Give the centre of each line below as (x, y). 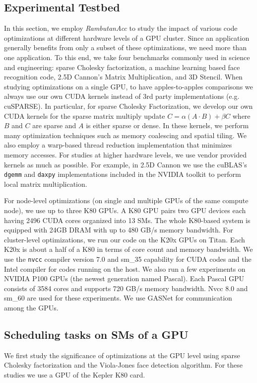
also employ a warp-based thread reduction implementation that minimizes (118, 145)
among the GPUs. (31, 307)
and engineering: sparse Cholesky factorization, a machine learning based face (122, 67)
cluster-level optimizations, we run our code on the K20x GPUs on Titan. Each (125, 239)
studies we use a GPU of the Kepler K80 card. (75, 374)
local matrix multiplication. (46, 184)
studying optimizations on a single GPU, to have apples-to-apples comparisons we (128, 86)
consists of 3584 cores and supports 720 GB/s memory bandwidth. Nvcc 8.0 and (126, 288)
